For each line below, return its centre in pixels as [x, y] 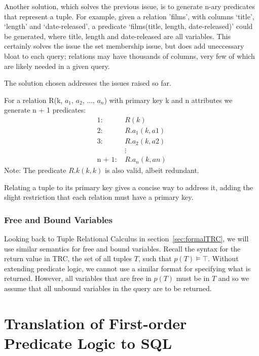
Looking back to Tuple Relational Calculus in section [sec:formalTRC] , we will [126, 239]
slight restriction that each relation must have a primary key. [99, 197]
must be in [193, 278]
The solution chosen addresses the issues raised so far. [88, 83]
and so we [234, 278]
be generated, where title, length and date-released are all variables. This [117, 36]
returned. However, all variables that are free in [78, 278]
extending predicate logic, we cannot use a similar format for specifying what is [127, 268]
